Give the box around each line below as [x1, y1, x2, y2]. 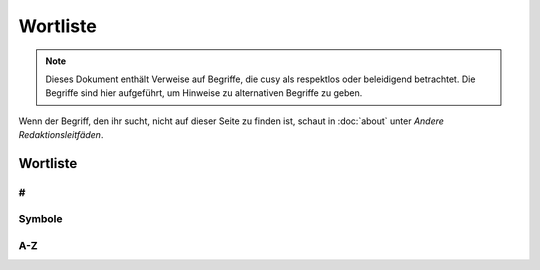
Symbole [18, 212, 64, 226]
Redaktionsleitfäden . [18, 129, 104, 141]
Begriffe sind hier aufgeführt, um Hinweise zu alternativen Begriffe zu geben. [45, 87, 363, 99]
